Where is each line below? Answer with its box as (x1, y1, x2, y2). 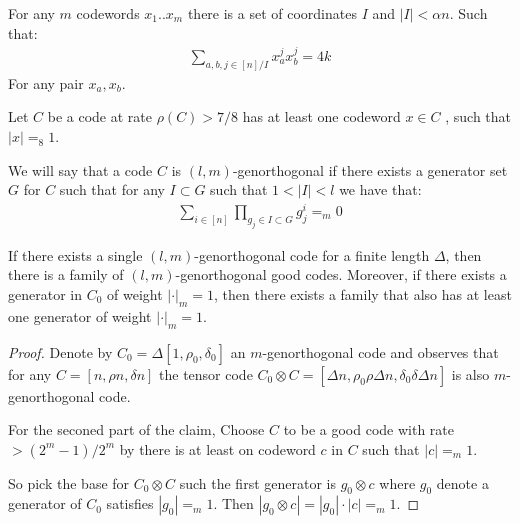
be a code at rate (47, 106, 152, 127)
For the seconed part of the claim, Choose (8, 419, 265, 440)
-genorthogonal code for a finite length (194, 244, 430, 265)
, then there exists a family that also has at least (214, 283, 512, 304)
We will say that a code (8, 159, 153, 180)
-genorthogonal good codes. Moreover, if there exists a (175, 264, 507, 285)
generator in (8, 283, 82, 304)
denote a (436, 472, 489, 493)
